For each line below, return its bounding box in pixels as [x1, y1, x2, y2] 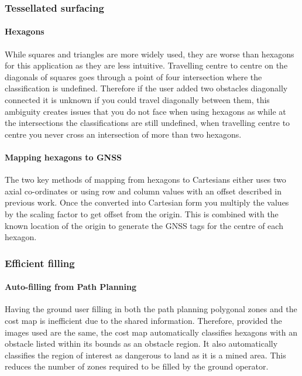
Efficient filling [5, 255, 75, 270]
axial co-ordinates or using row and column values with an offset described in [5, 184, 282, 197]
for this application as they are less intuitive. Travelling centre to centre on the [5, 59, 288, 71]
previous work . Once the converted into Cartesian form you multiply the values [5, 196, 289, 208]
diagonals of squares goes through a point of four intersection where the [5, 70, 262, 83]
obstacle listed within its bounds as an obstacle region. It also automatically [5, 337, 278, 350]
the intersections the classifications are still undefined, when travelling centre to [5, 117, 290, 129]
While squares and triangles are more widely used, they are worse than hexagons [5, 47, 294, 60]
